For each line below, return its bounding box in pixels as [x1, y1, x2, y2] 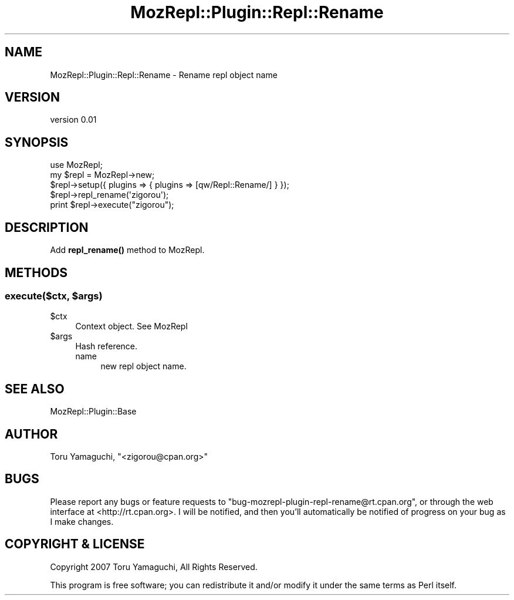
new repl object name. [100, 361, 187, 372]
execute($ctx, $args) [5, 289, 103, 302]
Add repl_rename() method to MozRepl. [50, 245, 205, 255]
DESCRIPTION [5, 220, 89, 235]
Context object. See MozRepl [75, 321, 188, 332]
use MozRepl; [50, 160, 103, 170]
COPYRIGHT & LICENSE [5, 537, 145, 552]
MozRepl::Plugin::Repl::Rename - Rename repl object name [50, 69, 278, 80]
